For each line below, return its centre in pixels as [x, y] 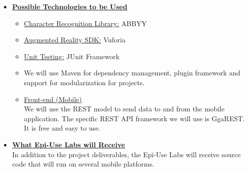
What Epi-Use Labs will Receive [69, 144]
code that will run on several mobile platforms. [83, 164]
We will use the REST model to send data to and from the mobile [124, 109]
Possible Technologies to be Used [70, 6]
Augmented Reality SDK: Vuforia [75, 40]
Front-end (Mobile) [53, 99]
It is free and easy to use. [62, 128]
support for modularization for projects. [84, 82]
